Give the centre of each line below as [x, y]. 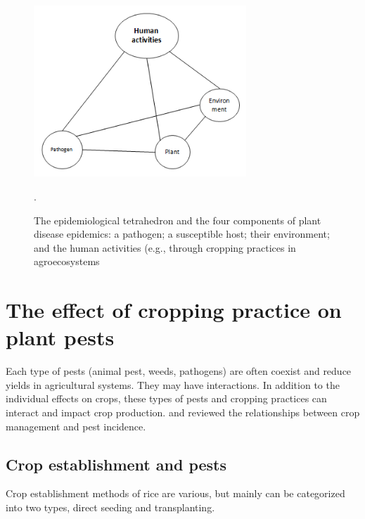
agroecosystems [67, 261]
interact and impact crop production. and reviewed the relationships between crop [183, 412]
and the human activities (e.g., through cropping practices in [165, 247]
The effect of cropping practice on [174, 310]
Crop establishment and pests [116, 464]
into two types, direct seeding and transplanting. [110, 507]
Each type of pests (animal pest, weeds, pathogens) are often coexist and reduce [179, 371]
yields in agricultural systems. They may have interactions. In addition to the [173, 384]
